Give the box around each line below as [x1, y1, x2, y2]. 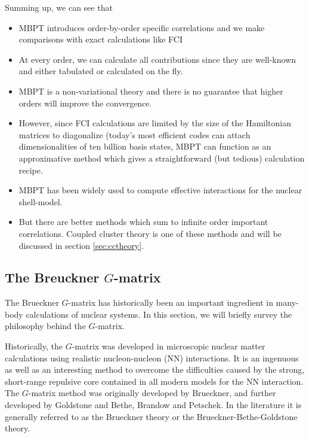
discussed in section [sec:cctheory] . [18, 239, 144, 251]
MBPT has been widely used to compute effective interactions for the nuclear [18, 184, 302, 196]
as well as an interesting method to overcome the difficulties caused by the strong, [5, 363, 305, 376]
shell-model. [18, 195, 63, 208]
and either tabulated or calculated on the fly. [18, 65, 183, 77]
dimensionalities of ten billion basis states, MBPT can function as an [18, 140, 271, 153]
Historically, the [5, 340, 63, 352]
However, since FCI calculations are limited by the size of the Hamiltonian [18, 117, 292, 129]
